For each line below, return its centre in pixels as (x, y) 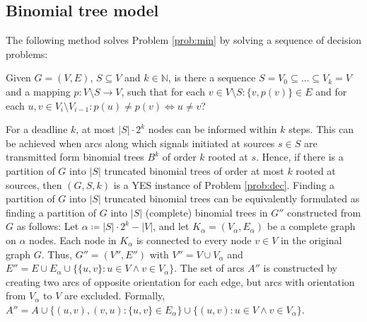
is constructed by (301, 268)
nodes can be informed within (212, 129)
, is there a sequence (212, 77)
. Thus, (57, 254)
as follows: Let (48, 226)
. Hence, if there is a (299, 157)
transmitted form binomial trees (75, 157)
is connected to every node (194, 240)
